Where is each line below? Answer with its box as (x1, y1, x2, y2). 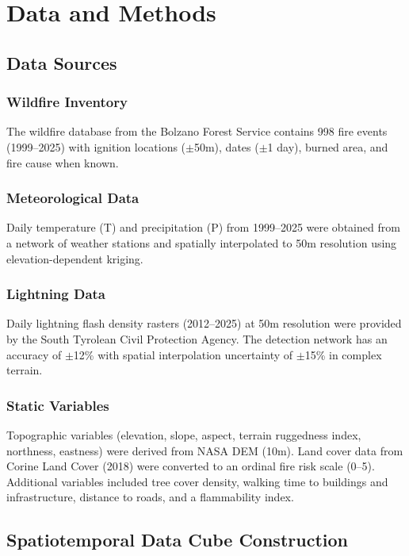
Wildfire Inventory (6, 92, 128, 112)
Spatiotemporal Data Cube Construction (6, 527, 348, 552)
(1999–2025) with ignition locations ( (6, 138, 186, 155)
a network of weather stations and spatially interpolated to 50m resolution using (6, 234, 397, 251)
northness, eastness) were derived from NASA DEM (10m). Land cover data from (6, 442, 403, 458)
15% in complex (304, 346, 382, 362)
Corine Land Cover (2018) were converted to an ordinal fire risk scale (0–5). (6, 458, 375, 474)
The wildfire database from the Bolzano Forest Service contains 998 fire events (6, 123, 388, 140)
